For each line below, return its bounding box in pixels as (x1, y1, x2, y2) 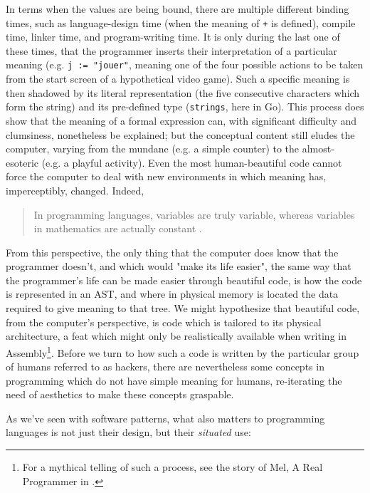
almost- (302, 141, 334, 156)
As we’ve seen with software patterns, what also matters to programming (6, 410, 325, 425)
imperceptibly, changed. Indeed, (6, 182, 144, 197)
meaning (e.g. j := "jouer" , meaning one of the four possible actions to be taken (6, 57, 364, 72)
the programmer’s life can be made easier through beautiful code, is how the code (6, 272, 362, 287)
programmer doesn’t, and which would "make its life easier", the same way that (6, 259, 351, 274)
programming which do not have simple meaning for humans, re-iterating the (6, 373, 342, 388)
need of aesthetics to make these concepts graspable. (6, 387, 234, 402)
